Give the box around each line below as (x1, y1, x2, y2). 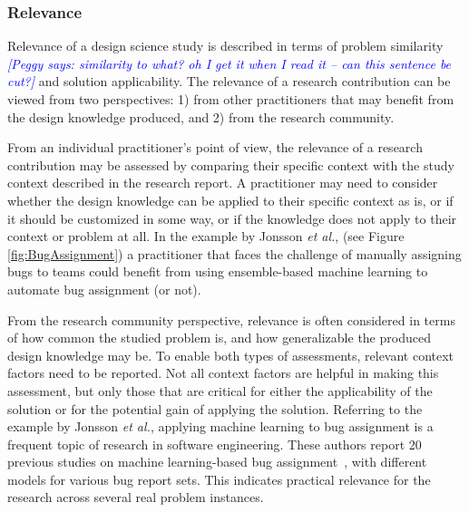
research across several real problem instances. (7, 488, 264, 507)
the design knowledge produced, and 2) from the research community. (7, 107, 395, 126)
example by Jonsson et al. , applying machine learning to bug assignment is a (7, 417, 434, 436)
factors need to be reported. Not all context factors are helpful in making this (7, 363, 439, 382)
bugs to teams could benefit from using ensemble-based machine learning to (7, 262, 428, 281)
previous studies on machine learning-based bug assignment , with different (7, 452, 427, 471)
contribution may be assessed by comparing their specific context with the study (7, 155, 454, 174)
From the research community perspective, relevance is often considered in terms (7, 310, 455, 329)
